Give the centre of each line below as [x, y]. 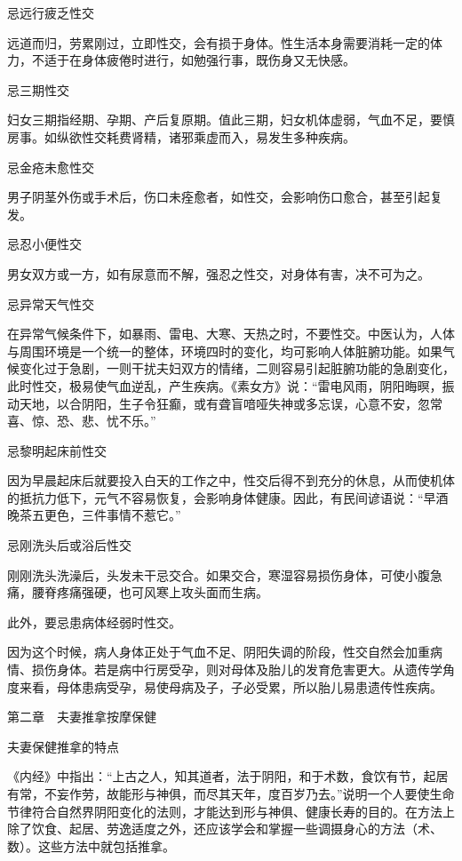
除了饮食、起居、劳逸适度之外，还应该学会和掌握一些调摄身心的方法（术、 [225, 829]
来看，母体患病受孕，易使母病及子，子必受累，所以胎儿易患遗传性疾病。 [231, 686]
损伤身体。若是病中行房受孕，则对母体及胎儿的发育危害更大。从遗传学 [237, 670]
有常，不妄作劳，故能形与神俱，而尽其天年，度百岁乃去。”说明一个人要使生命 [231, 793]
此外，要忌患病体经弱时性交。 [94, 622]
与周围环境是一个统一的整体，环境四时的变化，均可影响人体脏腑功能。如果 [225, 351]
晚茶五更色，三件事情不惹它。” [94, 515]
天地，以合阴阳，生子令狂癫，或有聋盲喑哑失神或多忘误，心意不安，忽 [224, 403]
